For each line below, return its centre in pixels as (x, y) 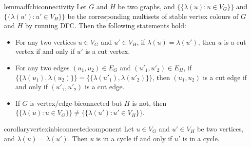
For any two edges (42, 67)
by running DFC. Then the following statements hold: (106, 25)
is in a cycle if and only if (134, 138)
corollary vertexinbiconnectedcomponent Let (69, 128)
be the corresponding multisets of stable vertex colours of (153, 16)
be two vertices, (220, 128)
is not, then (149, 103)
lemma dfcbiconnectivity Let (45, 6)
